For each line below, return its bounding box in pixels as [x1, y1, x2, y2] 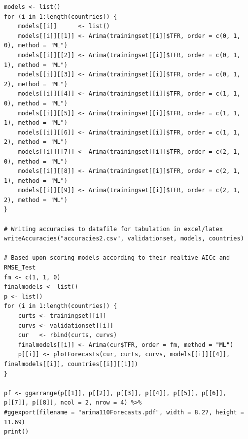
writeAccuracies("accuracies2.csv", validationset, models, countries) [4, 235, 244, 242]
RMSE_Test [4, 264, 36, 271]
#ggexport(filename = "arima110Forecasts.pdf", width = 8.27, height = [4, 408, 244, 416]
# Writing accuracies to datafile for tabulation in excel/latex [4, 225, 223, 233]
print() [4, 428, 29, 436]
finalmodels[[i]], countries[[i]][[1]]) [4, 360, 139, 368]
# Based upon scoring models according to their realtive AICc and [4, 254, 230, 262]
